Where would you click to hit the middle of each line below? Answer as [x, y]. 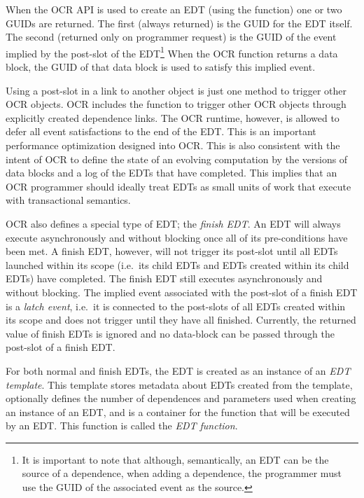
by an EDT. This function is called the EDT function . [122, 426]
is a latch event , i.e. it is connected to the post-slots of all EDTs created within [176, 306]
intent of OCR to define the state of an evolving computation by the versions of [177, 159]
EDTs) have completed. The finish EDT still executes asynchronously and [164, 278]
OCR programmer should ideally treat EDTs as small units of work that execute [178, 186]
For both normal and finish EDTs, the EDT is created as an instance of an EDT [178, 370]
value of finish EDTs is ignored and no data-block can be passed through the [170, 333]
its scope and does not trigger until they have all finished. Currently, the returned [181, 320]
